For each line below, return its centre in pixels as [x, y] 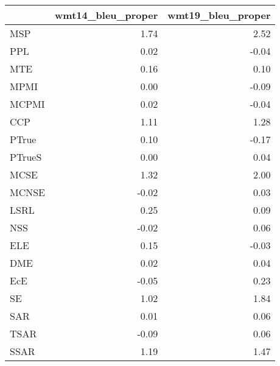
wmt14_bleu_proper [107, 15]
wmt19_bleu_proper [219, 15]
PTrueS [26, 157]
